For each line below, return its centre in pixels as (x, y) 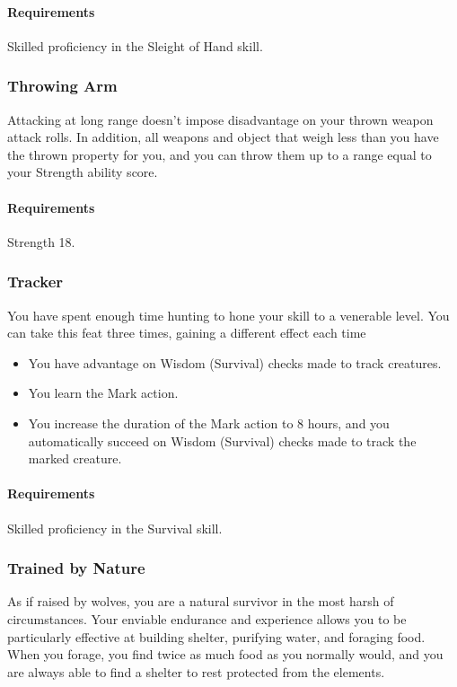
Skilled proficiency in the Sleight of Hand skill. (135, 45)
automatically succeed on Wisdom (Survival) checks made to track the (222, 440)
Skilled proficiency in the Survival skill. (115, 528)
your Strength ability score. (83, 172)
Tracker (35, 282)
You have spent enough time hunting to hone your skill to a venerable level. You (228, 315)
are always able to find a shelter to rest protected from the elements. (196, 671)
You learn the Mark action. (103, 393)
